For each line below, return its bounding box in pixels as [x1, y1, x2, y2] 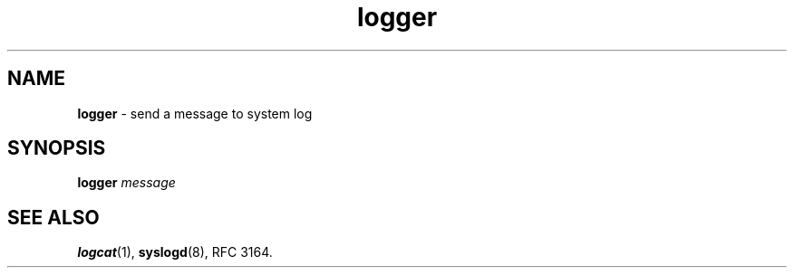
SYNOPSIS [7, 137, 106, 160]
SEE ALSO [7, 205, 100, 229]
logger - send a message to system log [77, 105, 313, 121]
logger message [77, 175, 176, 191]
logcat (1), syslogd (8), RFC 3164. [77, 244, 273, 261]
